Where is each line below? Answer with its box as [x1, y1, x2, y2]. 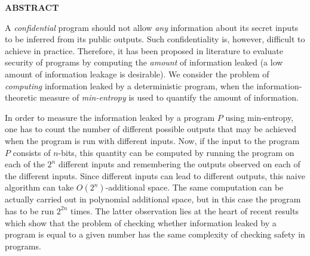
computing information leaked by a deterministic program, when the [5, 79, 254, 92]
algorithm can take [5, 181, 74, 193]
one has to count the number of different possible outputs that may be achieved [5, 123, 297, 135]
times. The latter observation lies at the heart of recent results [70, 204, 299, 217]
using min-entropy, [225, 111, 294, 123]
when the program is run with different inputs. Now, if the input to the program [5, 134, 300, 146]
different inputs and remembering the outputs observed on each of [58, 158, 300, 170]
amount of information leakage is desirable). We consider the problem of [5, 67, 269, 80]
